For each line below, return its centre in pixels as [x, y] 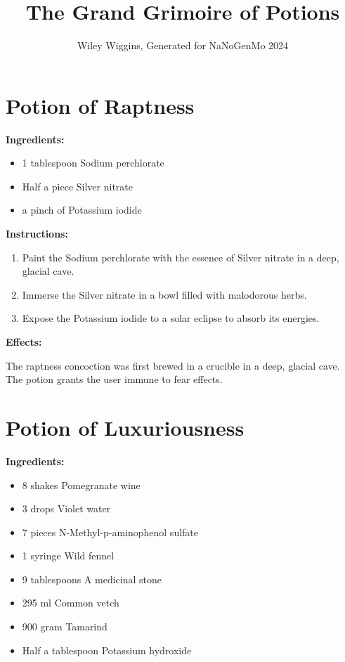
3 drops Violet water [66, 508]
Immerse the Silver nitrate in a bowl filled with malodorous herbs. [164, 294]
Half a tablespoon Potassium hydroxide [107, 650]
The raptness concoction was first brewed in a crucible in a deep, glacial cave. [173, 365]
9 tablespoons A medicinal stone [92, 579]
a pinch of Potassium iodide [82, 210]
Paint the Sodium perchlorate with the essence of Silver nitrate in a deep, [181, 257]
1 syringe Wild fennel [68, 556]
